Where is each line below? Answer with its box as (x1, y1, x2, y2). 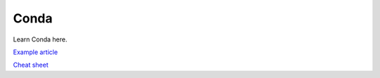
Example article (13, 48, 58, 56)
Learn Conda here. (13, 35, 68, 44)
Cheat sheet (13, 60, 49, 70)
